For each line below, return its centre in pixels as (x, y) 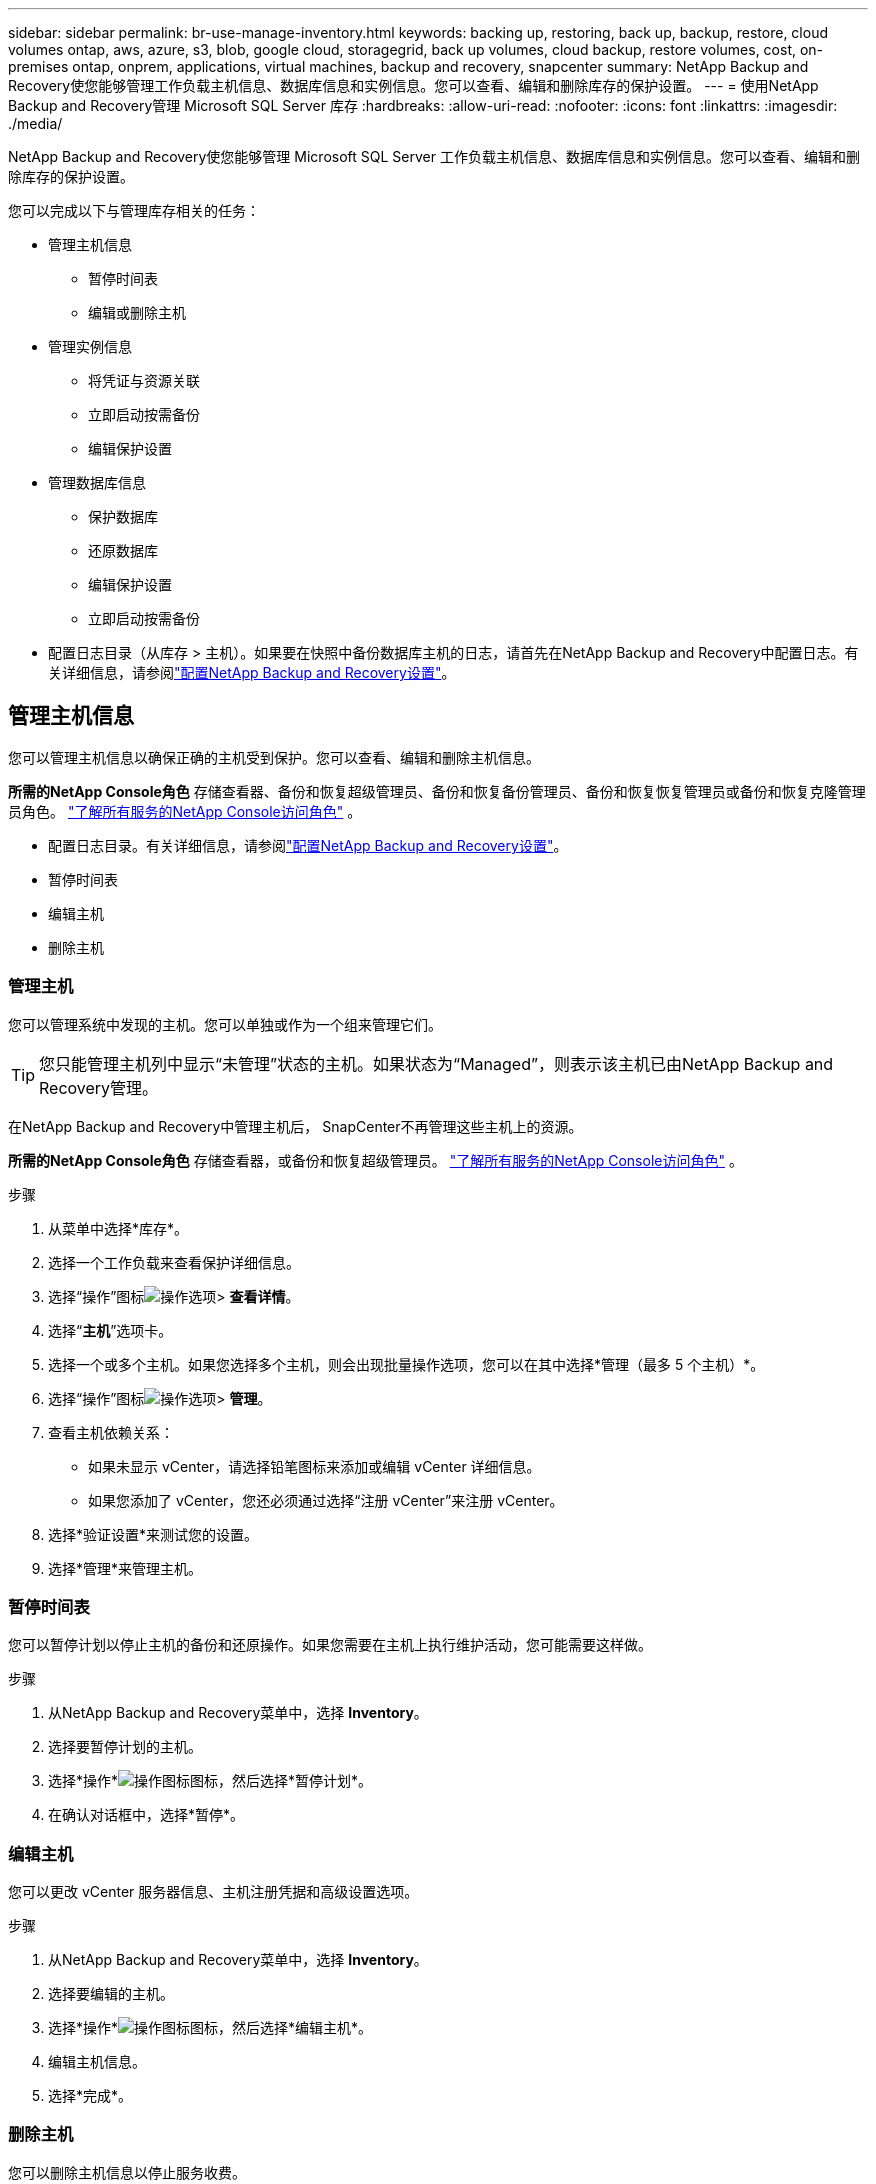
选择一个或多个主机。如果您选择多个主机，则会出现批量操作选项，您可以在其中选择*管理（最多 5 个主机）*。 (406, 1364)
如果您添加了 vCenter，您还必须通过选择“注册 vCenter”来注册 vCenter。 (326, 1500)
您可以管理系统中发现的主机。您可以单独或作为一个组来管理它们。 (225, 1024)
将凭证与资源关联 (144, 380)
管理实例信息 (90, 346)
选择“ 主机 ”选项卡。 (110, 1330)
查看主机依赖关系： (111, 1432)
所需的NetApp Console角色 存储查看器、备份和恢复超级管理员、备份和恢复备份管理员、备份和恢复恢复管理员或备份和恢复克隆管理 (437, 791)
